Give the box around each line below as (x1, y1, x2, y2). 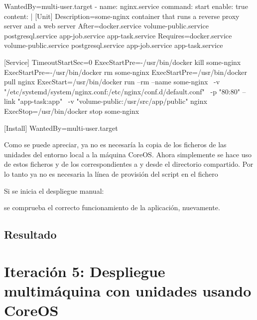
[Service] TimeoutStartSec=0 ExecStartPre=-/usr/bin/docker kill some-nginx (4, 56, 241, 67)
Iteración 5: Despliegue (4, 261, 165, 281)
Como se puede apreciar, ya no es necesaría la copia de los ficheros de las (4, 139, 227, 150)
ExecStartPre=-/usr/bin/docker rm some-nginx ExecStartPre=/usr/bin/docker (4, 66, 247, 77)
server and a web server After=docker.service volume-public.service (4, 20, 209, 31)
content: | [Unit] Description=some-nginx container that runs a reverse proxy (4, 10, 240, 21)
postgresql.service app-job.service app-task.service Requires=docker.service (4, 30, 232, 40)
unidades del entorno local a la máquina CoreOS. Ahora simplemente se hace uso (4, 149, 252, 159)
